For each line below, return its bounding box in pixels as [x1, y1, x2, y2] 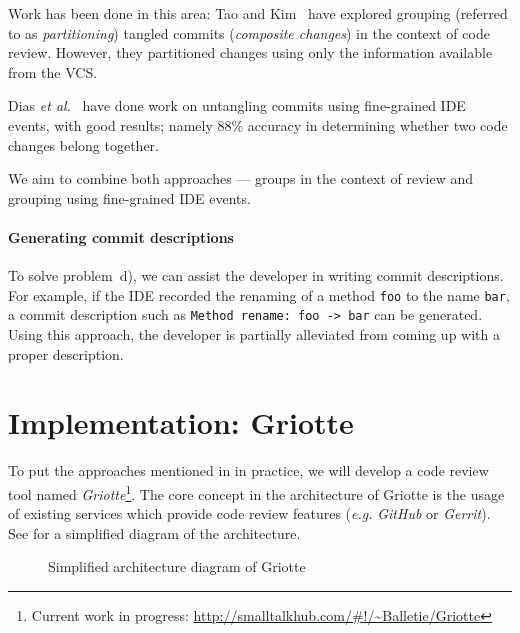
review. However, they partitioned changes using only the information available [8, 42, 493, 63]
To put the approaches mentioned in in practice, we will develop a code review [8, 460, 489, 481]
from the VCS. [8, 61, 98, 82]
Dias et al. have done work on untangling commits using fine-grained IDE [8, 95, 466, 116]
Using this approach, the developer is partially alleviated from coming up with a [8, 324, 500, 345]
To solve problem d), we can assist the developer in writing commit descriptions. [8, 265, 504, 286]
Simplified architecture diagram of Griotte [48, 556, 306, 577]
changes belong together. [8, 134, 160, 155]
